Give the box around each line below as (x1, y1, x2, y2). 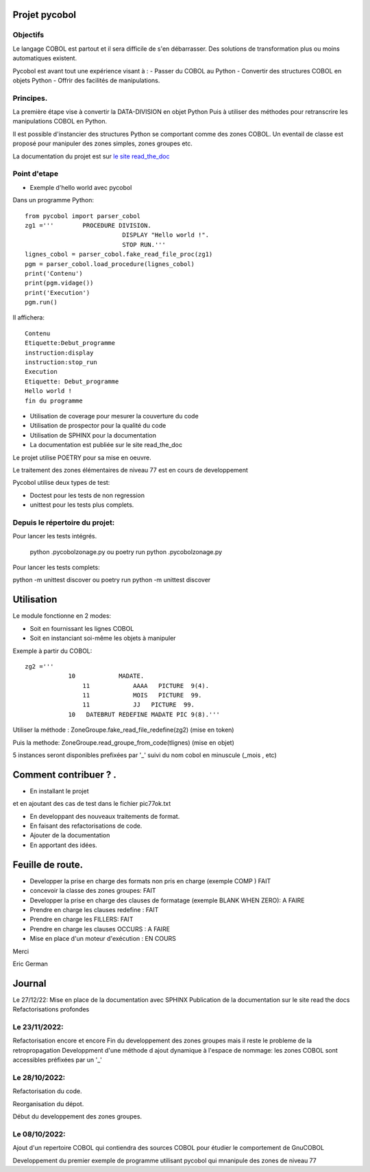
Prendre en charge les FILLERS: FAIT (29, 916, 134, 924)
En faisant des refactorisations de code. (29, 822, 143, 830)
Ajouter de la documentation (29, 831, 110, 839)
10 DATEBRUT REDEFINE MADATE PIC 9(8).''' (68, 710, 221, 718)
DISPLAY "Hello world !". (122, 231, 209, 239)
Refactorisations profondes (12, 1005, 90, 1014)
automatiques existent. (12, 54, 77, 62)
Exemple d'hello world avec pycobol (29, 183, 132, 191)
